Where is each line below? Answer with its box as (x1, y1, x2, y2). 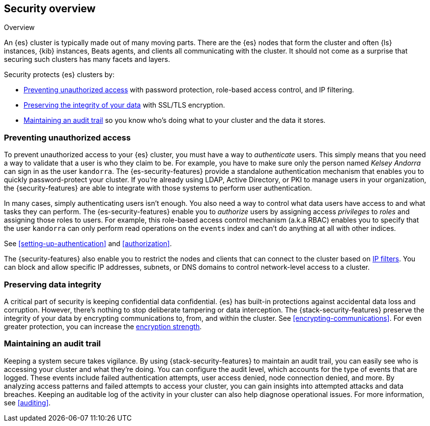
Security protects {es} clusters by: (4, 70, 115, 79)
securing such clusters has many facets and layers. (4, 55, 170, 64)
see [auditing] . (4, 398, 51, 407)
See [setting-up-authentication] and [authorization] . (4, 239, 172, 248)
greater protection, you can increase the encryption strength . (4, 322, 202, 331)
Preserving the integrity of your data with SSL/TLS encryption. (24, 101, 225, 110)
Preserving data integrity (4, 279, 102, 289)
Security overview (4, 2, 96, 15)
